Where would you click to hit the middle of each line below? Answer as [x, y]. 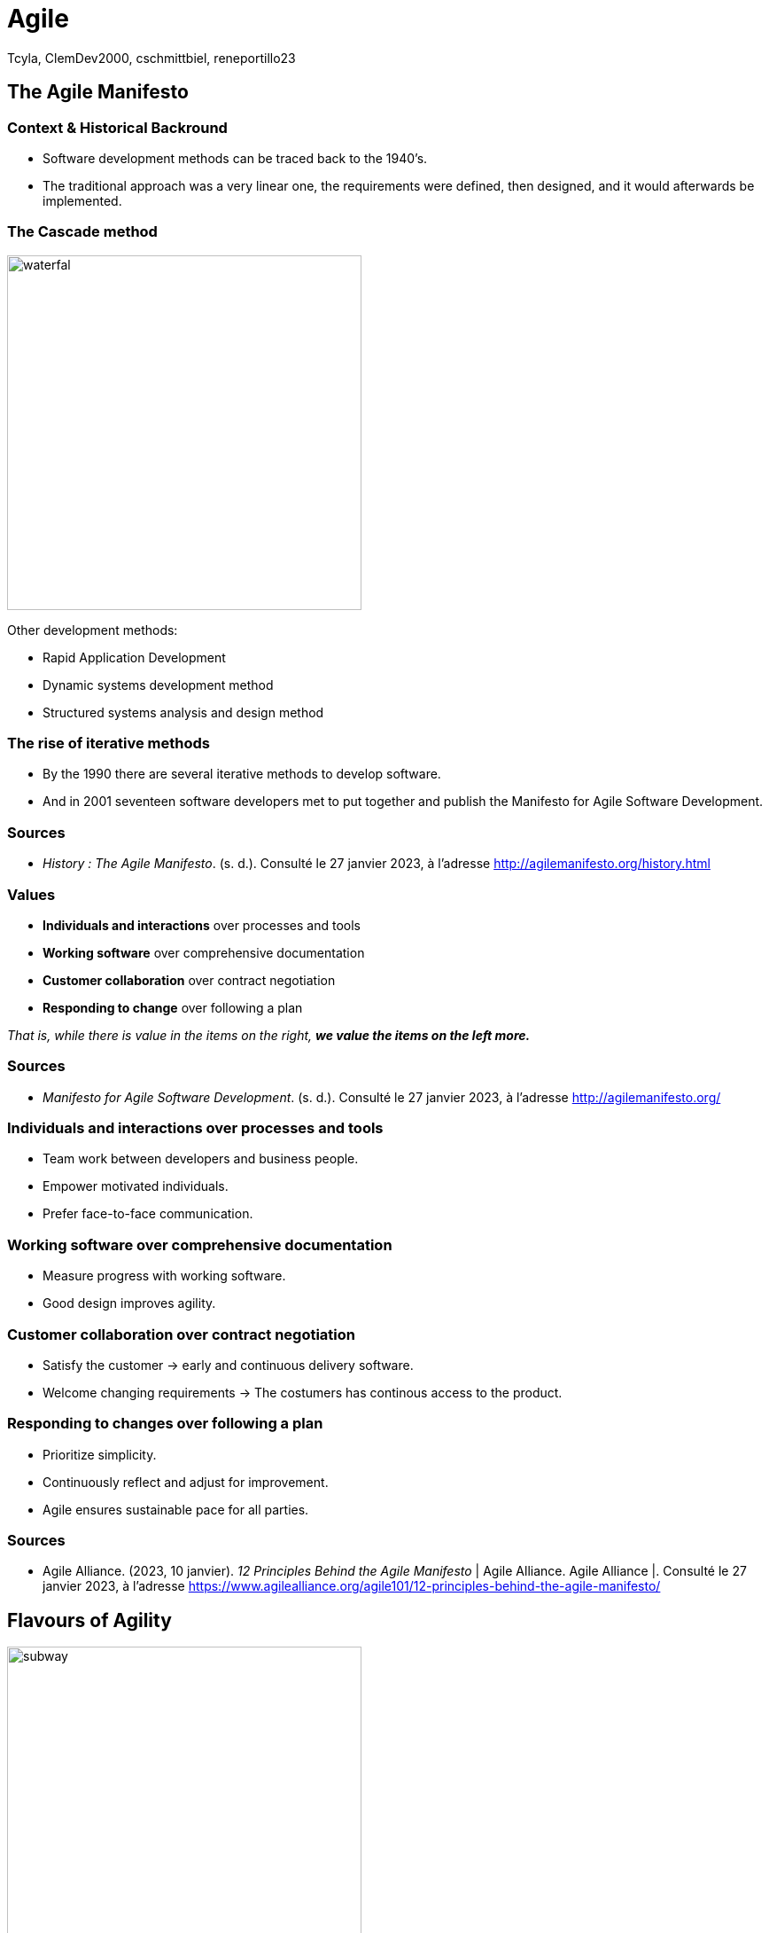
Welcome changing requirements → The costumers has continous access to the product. [303, 1392]
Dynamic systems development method [158, 685]
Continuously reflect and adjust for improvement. [186, 1482]
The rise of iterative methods [109, 743]
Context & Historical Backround [117, 127]
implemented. [82, 200]
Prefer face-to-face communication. [148, 1214]
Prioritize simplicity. [100, 1454]
